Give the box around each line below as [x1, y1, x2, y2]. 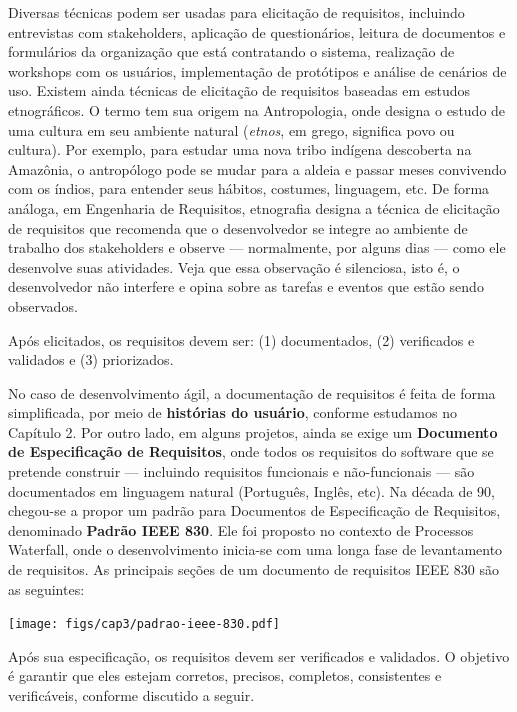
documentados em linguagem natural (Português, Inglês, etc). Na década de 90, [8, 480, 495, 501]
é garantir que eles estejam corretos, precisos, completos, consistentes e [8, 665, 442, 686]
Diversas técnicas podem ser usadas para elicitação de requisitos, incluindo [8, 2, 465, 22]
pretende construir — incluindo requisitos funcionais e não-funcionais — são [8, 461, 475, 482]
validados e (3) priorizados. [8, 349, 174, 370]
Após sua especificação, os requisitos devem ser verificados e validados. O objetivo [8, 645, 510, 666]
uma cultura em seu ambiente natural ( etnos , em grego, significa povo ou [8, 119, 455, 140]
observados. [8, 295, 78, 316]
